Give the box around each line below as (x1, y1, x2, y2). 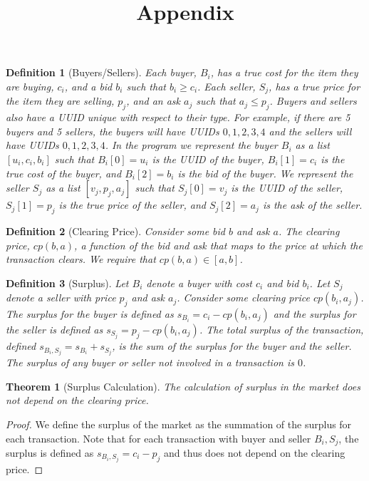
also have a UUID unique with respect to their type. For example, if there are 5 (6, 110, 350, 125)
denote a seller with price (6, 290, 116, 305)
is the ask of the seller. (262, 197, 363, 212)
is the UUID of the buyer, (152, 152, 264, 166)
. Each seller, (197, 78, 256, 93)
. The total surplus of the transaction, (199, 322, 364, 337)
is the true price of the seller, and (58, 197, 206, 212)
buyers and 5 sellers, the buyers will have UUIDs (6, 123, 219, 138)
